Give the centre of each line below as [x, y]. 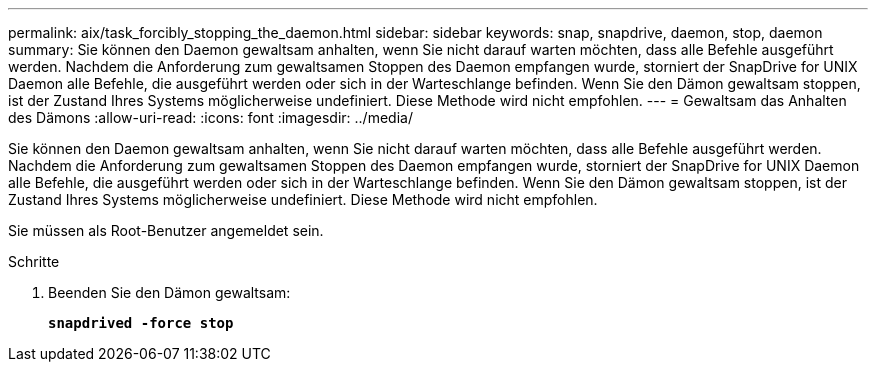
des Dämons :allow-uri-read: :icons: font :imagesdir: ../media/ [210, 117]
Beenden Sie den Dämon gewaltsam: [169, 292]
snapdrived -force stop [141, 323]
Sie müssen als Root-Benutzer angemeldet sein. [166, 230]
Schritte [34, 261]
